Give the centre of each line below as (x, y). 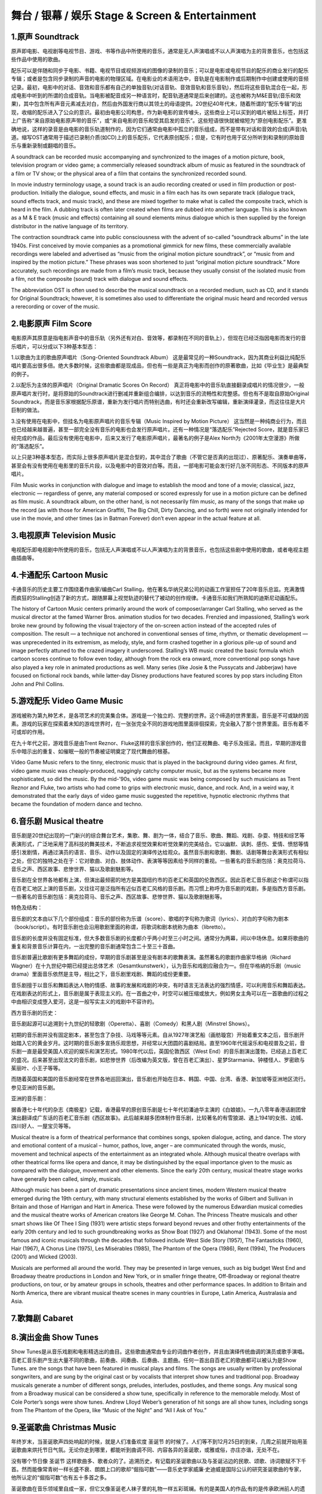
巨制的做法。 (27, 410)
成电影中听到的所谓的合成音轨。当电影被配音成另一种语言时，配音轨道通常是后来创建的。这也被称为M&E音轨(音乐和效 (156, 96)
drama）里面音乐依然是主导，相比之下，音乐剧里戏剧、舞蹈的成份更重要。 (102, 974)
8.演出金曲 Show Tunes (55, 1338)
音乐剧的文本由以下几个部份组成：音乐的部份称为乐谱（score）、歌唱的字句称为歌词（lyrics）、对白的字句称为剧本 (150, 919)
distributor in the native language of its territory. (70, 226)
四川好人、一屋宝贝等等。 (42, 1126)
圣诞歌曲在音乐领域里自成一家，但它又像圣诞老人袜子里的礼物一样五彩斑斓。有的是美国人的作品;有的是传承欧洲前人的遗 (158, 1489)
